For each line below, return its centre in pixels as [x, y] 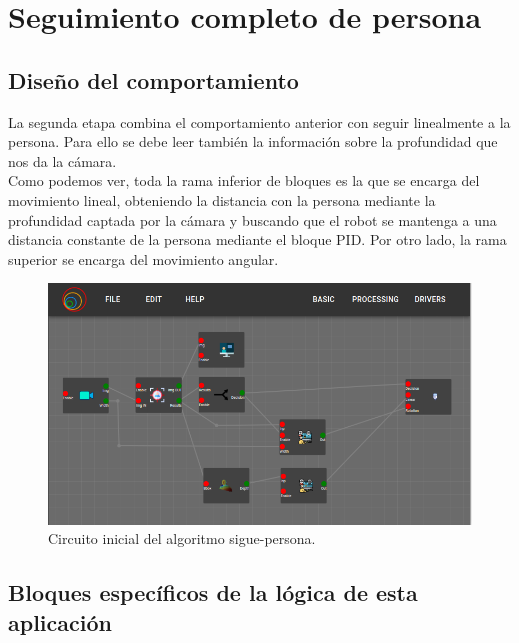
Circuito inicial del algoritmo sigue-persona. [182, 538]
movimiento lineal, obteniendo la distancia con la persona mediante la [222, 199]
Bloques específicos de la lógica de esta [213, 592]
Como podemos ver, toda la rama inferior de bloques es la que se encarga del [244, 180]
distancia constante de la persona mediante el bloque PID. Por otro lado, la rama [257, 239]
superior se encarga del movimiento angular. [143, 258]
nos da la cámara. [62, 160]
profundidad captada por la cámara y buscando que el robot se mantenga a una [252, 219]
